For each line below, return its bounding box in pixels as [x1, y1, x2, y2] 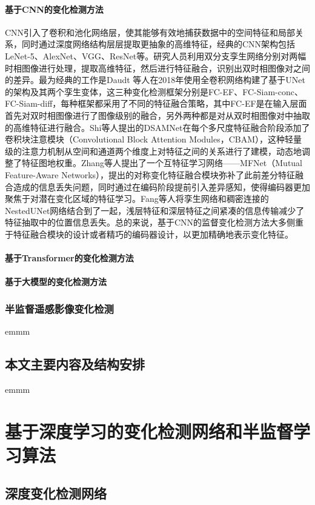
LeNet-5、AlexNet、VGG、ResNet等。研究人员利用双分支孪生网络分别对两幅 [5, 49, 307, 62]
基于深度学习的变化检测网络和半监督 [5, 418, 294, 443]
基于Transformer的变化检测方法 [5, 252, 134, 264]
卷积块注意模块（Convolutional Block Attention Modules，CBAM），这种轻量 [5, 133, 302, 145]
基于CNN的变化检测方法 [5, 2, 104, 15]
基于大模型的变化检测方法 [5, 275, 107, 288]
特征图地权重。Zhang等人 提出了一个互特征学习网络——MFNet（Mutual [21, 156, 303, 169]
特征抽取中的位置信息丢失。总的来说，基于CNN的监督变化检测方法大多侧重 [5, 216, 304, 229]
